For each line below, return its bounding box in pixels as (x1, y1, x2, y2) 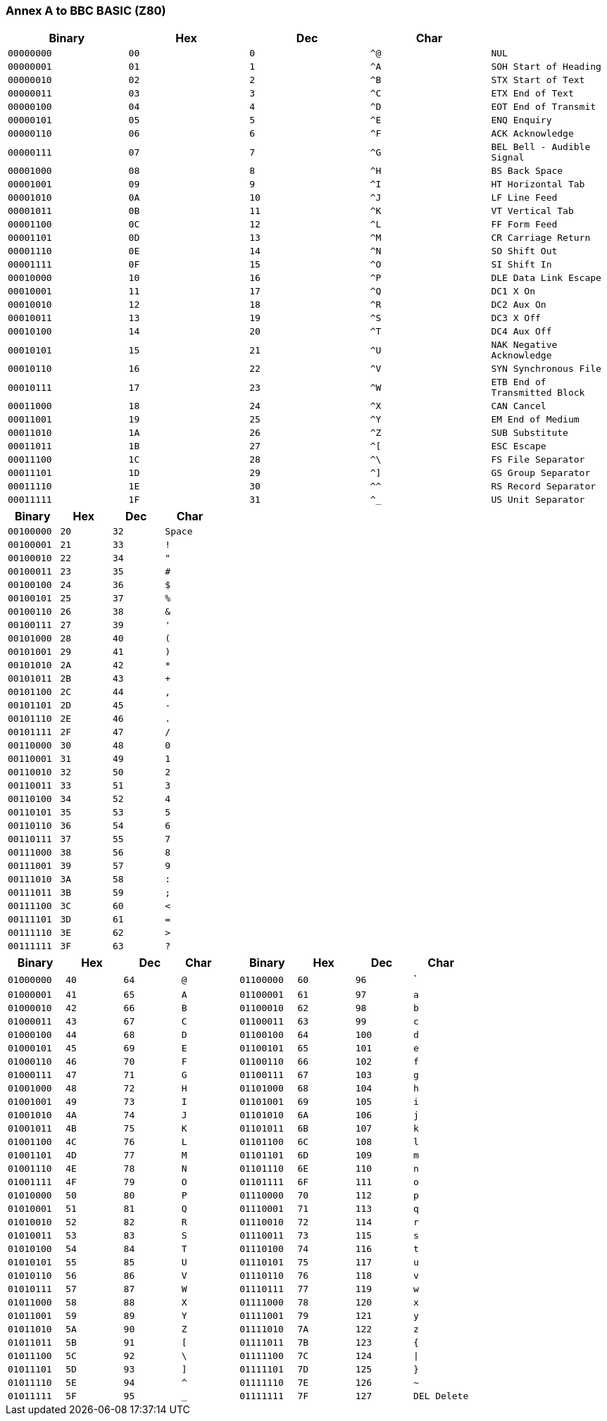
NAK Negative (491, 339, 558, 351)
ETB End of (491, 377, 546, 388)
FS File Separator (491, 454, 585, 465)
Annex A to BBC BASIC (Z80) (6, 4, 166, 18)
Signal (491, 152, 525, 163)
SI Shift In (491, 259, 552, 270)
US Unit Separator (491, 494, 585, 506)
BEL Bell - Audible (491, 142, 591, 153)
